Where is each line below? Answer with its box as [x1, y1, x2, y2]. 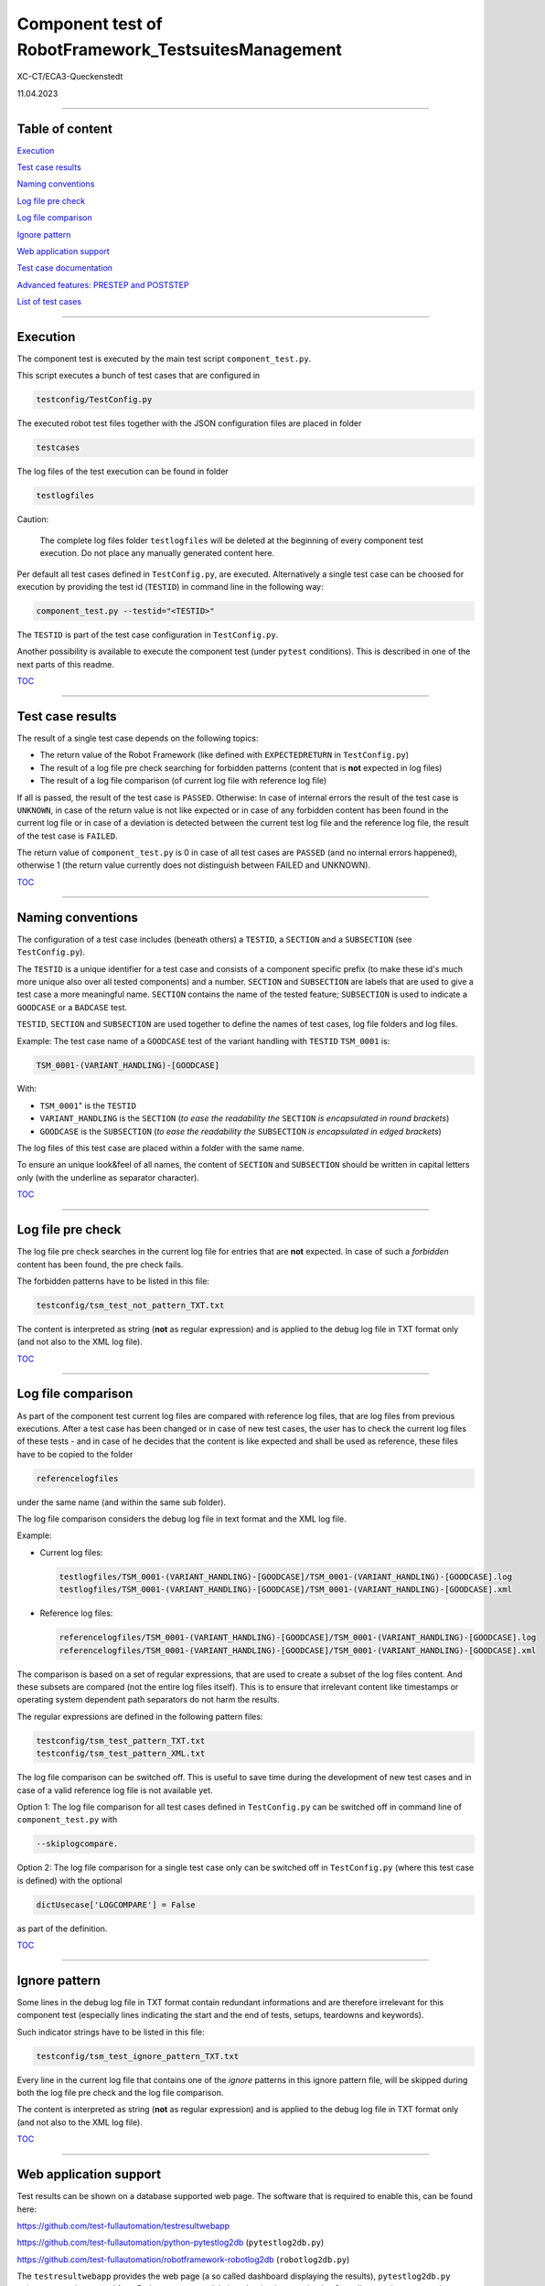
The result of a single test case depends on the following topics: [16, 732, 259, 743]
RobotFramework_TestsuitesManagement [16, 39, 343, 59]
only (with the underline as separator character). [16, 1171, 200, 1183]
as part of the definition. [16, 1923, 108, 1934]
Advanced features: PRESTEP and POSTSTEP [16, 279, 189, 290]
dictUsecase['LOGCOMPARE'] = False [36, 1899, 196, 1910]
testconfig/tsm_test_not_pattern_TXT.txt [36, 1299, 225, 1310]
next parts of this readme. [16, 658, 114, 669]
